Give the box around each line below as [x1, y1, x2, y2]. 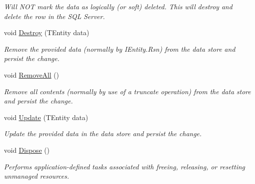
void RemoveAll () [4, 69, 59, 80]
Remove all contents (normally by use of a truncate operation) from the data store [4, 86, 251, 96]
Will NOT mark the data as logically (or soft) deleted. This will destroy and [4, 1, 232, 11]
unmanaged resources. [4, 171, 69, 181]
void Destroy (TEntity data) [4, 27, 89, 38]
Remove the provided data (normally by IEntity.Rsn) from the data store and [4, 43, 235, 54]
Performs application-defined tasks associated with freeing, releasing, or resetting [4, 161, 245, 171]
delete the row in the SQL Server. [4, 11, 105, 21]
